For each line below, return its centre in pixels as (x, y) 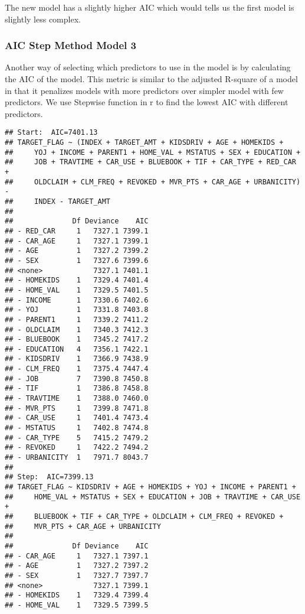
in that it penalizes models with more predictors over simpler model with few (144, 90)
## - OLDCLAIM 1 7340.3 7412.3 (77, 329)
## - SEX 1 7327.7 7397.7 (77, 575)
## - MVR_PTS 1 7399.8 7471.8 (77, 408)
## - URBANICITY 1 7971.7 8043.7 (77, 458)
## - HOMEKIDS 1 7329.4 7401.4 (77, 280)
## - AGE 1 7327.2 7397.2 (77, 566)
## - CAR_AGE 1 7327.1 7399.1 (77, 241)
